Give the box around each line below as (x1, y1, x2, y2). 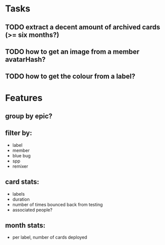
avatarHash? (5, 55, 46, 64)
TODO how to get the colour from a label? (5, 72, 136, 81)
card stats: (5, 178, 40, 186)
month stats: (5, 221, 46, 230)
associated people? (12, 207, 53, 213)
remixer (12, 163, 28, 169)
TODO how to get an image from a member (5, 47, 140, 56)
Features (5, 92, 43, 104)
